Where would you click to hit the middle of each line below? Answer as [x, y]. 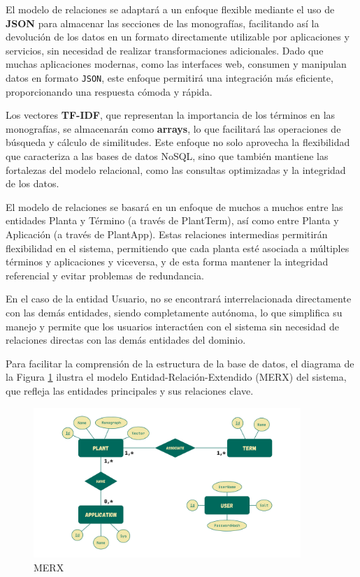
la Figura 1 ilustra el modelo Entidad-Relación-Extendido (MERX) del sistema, [176, 377]
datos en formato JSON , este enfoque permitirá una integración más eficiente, [170, 77]
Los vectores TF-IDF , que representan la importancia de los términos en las [171, 115]
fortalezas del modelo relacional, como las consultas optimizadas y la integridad [176, 169]
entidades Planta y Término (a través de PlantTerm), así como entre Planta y [172, 220]
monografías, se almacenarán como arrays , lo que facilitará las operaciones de [173, 128]
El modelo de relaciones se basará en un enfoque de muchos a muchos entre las [174, 206]
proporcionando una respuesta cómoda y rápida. [109, 91]
